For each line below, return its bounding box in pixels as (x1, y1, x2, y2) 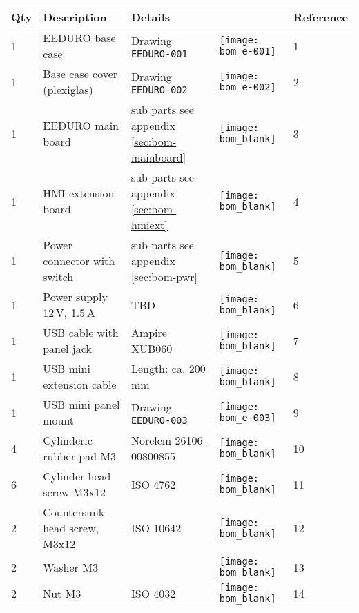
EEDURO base (43, 30, 116, 46)
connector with (43, 253, 115, 269)
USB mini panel (43, 396, 120, 412)
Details (130, 9, 171, 25)
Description (43, 9, 107, 25)
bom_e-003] (219, 412, 276, 423)
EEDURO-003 (130, 414, 188, 426)
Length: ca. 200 (130, 360, 206, 376)
